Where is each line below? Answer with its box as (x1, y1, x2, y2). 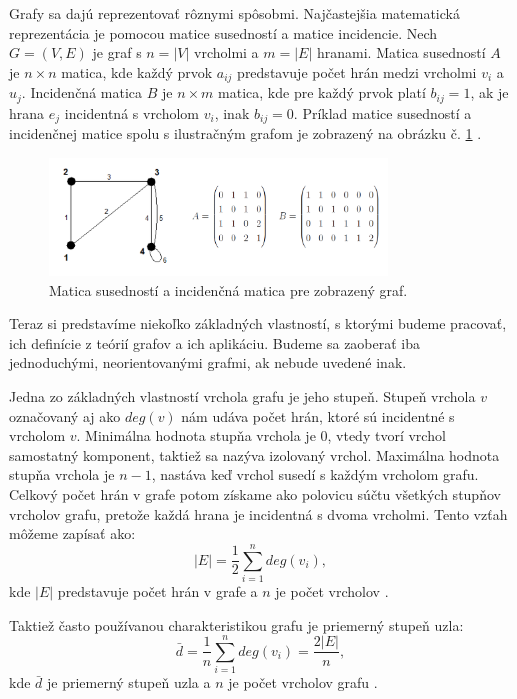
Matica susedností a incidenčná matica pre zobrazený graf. (49, 279, 408, 300)
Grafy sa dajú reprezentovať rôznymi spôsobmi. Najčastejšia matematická (9, 3, 460, 23)
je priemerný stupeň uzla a (47, 672, 211, 693)
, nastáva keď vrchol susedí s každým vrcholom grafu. (151, 464, 479, 485)
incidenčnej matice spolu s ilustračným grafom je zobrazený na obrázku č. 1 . (9, 123, 482, 144)
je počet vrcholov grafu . (228, 672, 378, 693)
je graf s (92, 42, 142, 63)
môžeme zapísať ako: (9, 523, 136, 544)
